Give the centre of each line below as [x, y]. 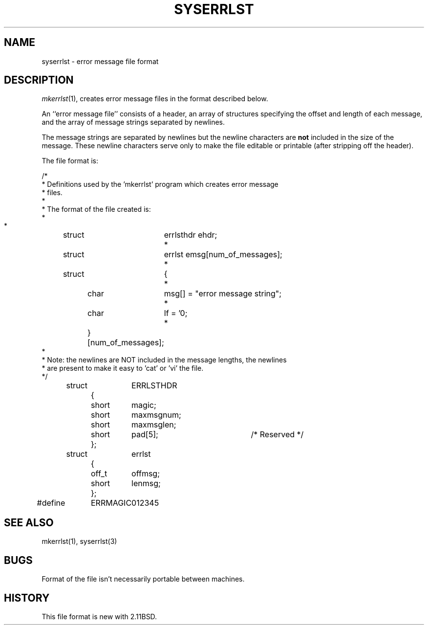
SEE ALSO [29, 522]
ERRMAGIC [111, 503]
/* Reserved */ [277, 435]
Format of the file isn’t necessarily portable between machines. [143, 579]
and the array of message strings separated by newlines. [133, 122]
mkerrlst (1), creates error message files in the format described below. [155, 99]
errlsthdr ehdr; [191, 235]
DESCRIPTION [39, 80]
